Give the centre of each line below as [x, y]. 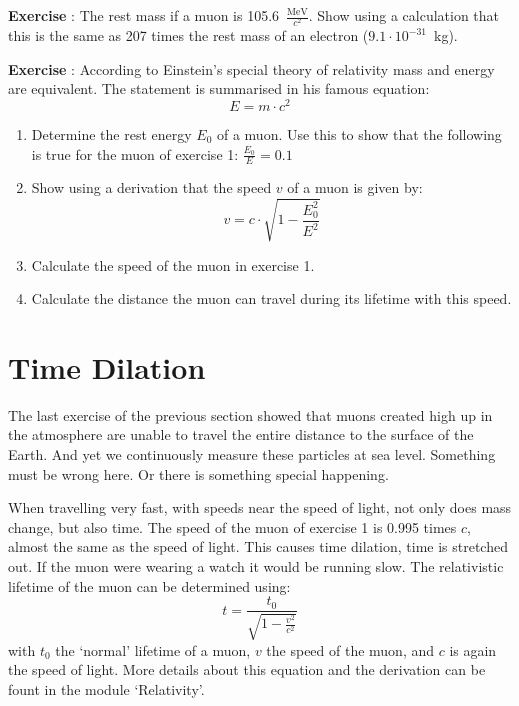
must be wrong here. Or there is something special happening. [198, 473]
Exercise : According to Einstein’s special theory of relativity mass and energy [251, 68]
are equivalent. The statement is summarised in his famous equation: [219, 88]
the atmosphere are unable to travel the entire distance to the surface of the [241, 434]
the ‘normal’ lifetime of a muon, [153, 649]
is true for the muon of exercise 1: [135, 153]
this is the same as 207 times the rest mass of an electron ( [188, 35]
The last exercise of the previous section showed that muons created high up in [250, 414]
